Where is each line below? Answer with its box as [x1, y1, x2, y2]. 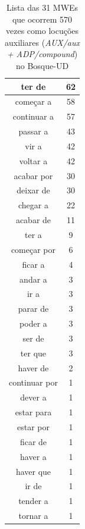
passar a [18, 125, 48, 137]
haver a [20, 450, 47, 462]
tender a [18, 494, 48, 507]
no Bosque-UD [15, 59, 69, 71]
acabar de [15, 214, 51, 226]
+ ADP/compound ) [6, 48, 78, 60]
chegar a [18, 199, 48, 211]
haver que [15, 465, 51, 477]
